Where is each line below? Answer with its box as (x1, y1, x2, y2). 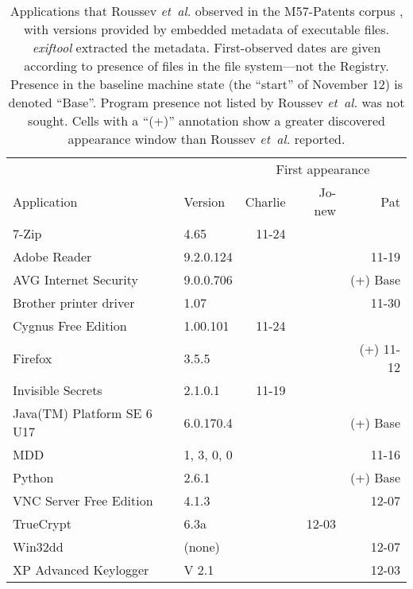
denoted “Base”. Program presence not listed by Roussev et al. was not (8, 93, 405, 111)
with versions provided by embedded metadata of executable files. (24, 20, 389, 38)
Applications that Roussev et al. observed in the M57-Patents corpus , (10, 2, 403, 20)
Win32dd (13, 537, 64, 556)
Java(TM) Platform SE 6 (13, 404, 152, 422)
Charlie (245, 192, 286, 211)
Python (13, 468, 54, 486)
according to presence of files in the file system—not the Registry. (24, 56, 389, 75)
